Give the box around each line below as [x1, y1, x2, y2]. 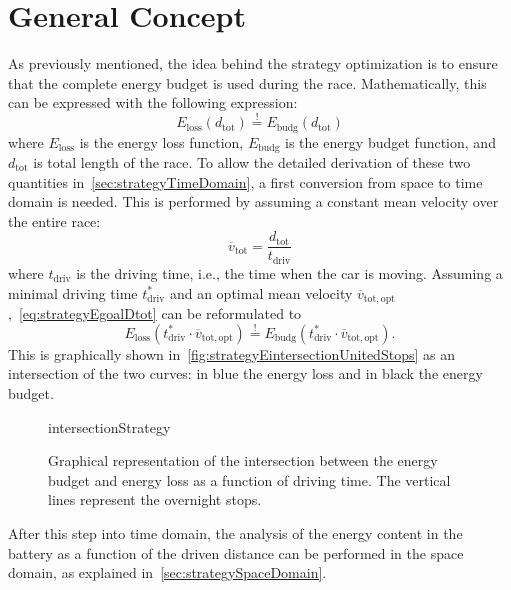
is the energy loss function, [79, 131, 244, 152]
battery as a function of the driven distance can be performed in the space [8, 542, 464, 563]
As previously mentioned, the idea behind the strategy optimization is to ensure [8, 53, 498, 74]
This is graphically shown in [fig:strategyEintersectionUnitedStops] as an [8, 343, 455, 364]
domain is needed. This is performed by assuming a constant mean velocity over [8, 191, 499, 212]
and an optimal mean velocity [169, 282, 353, 303]
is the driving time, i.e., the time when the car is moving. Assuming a [76, 262, 503, 283]
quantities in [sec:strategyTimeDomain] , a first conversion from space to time [8, 171, 483, 192]
